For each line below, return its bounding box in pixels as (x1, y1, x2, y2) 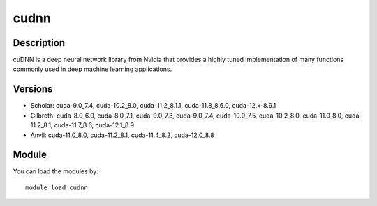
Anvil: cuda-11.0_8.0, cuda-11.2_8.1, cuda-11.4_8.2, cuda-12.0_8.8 (30, 131, 214, 139)
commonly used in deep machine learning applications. (13, 65, 172, 73)
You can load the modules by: (13, 167, 99, 175)
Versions (13, 84, 53, 95)
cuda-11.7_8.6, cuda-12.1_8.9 (54, 121, 135, 129)
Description (13, 37, 66, 49)
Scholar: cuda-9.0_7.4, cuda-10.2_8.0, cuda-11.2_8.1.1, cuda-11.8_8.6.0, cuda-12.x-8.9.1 (30, 102, 276, 110)
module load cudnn (25, 183, 89, 191)
